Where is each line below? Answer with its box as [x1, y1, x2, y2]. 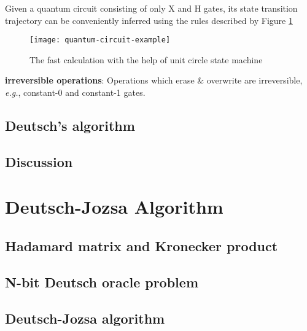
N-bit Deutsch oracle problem [5, 272, 198, 291]
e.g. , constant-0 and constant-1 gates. [5, 86, 146, 99]
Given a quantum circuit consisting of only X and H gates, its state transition [5, 2, 298, 14]
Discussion [5, 152, 73, 171]
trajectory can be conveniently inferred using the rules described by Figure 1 [5, 14, 293, 26]
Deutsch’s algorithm [5, 116, 135, 135]
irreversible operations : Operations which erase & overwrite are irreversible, [5, 74, 303, 87]
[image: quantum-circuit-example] [29, 36, 171, 45]
